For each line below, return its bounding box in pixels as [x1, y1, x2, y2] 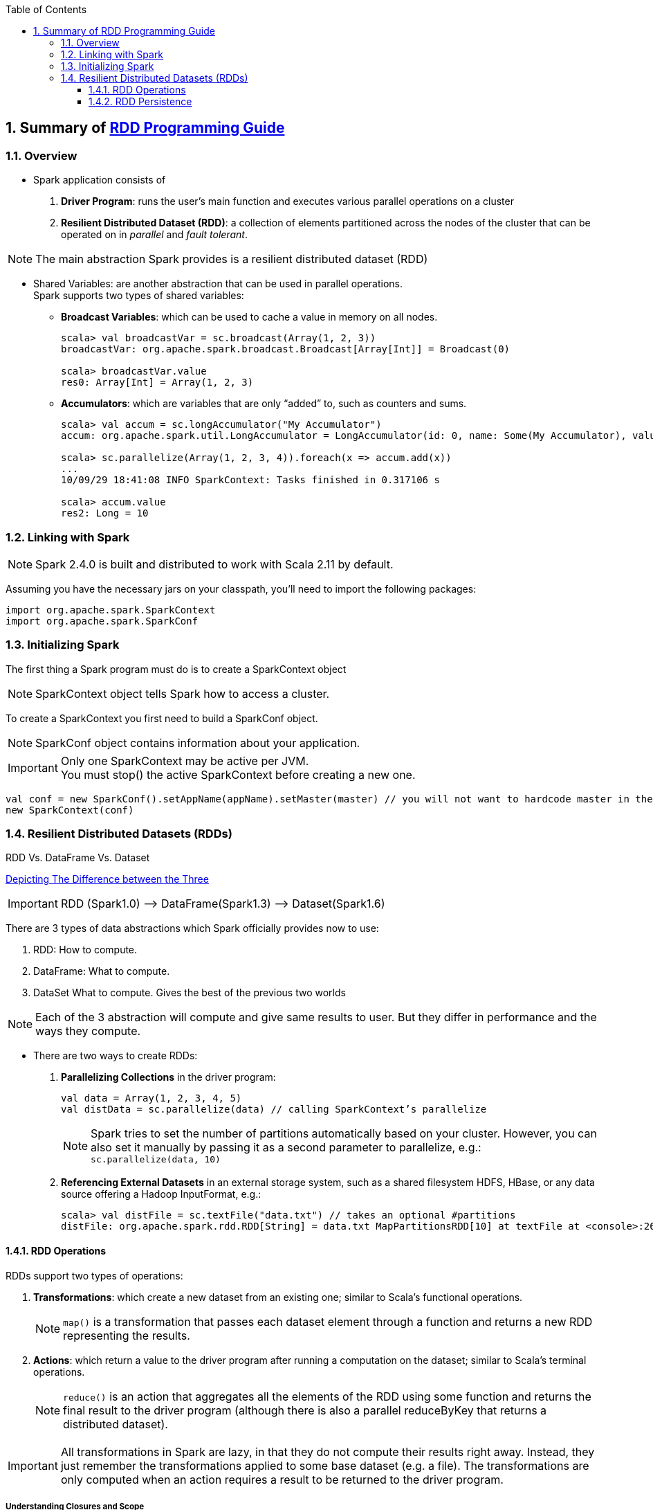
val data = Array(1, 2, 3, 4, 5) [61, 1093, 242, 1104]
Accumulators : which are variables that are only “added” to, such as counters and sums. [61, 397, 467, 410]
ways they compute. [35, 1024, 141, 1039]
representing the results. [63, 1328, 190, 1342]
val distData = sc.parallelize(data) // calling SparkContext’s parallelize [61, 1104, 487, 1115]
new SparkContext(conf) [6, 804, 134, 816]
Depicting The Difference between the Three [6, 873, 209, 886]
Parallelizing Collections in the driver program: [61, 1071, 276, 1084]
